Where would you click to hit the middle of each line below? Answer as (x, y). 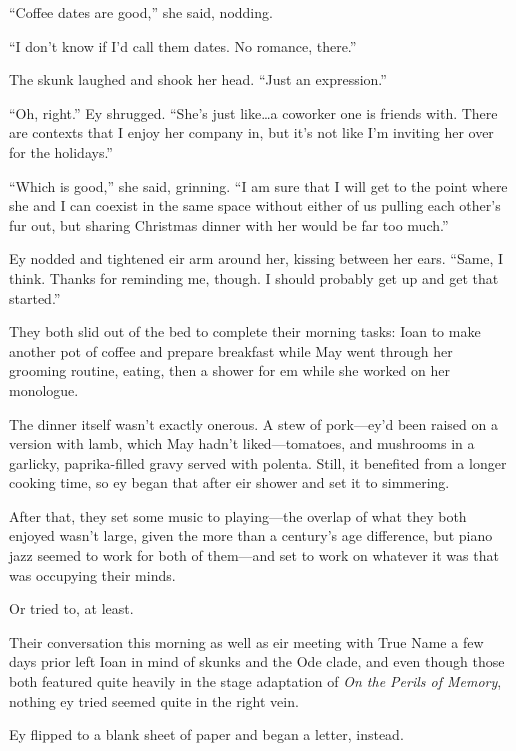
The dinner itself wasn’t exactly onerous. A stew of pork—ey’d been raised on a (253, 423)
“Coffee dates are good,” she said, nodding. (141, 12)
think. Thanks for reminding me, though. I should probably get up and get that (254, 277)
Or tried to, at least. (71, 608)
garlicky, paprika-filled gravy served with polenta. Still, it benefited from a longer (258, 462)
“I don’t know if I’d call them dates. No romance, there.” (183, 45)
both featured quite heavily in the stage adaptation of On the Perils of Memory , (255, 681)
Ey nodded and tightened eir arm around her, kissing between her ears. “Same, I (256, 258)
